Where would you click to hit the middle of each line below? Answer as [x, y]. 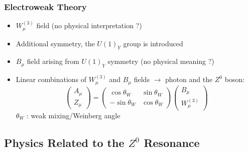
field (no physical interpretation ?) [89, 25]
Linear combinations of [51, 79]
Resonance [172, 142]
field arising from [53, 61]
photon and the [189, 79]
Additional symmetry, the [55, 43]
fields [142, 79]
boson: [235, 79]
